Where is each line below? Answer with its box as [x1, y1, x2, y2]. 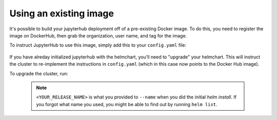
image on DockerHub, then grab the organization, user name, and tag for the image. [9, 32, 187, 38]
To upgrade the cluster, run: [9, 70, 69, 76]
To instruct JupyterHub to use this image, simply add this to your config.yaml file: [9, 42, 187, 48]
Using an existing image [9, 8, 114, 19]
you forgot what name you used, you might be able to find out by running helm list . [36, 101, 217, 107]
